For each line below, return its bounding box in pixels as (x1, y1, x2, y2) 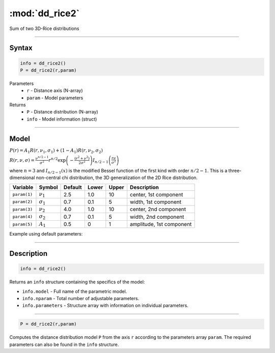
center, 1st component (130, 191, 183, 198)
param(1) (12, 192, 33, 197)
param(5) (12, 221, 33, 227)
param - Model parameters (26, 95, 84, 101)
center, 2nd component (130, 206, 186, 213)
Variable (12, 184, 34, 191)
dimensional (9, 174, 35, 181)
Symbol (39, 184, 58, 191)
